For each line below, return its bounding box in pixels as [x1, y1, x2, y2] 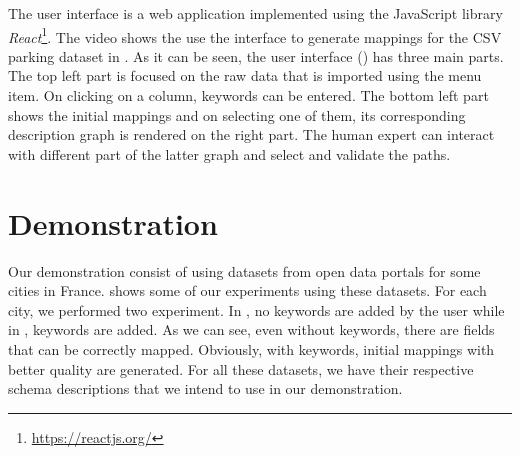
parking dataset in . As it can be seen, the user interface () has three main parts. [8, 45, 504, 66]
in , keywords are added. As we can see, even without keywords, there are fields [8, 319, 495, 340]
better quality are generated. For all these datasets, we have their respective [8, 358, 474, 379]
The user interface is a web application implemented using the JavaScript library [8, 3, 503, 23]
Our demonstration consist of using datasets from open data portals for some [8, 260, 481, 281]
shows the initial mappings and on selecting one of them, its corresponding [8, 104, 466, 125]
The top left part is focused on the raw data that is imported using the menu [8, 65, 482, 86]
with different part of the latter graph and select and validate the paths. [8, 143, 451, 164]
